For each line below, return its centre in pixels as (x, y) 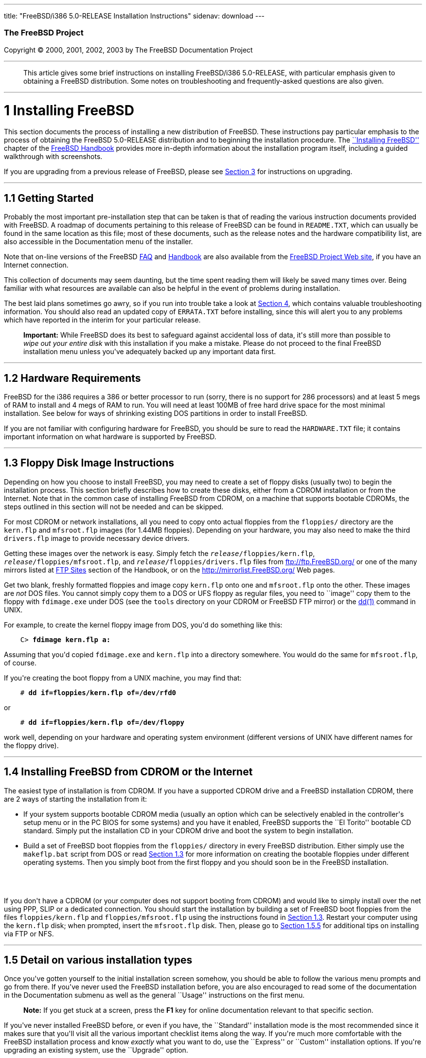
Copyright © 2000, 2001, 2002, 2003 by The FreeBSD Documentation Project (128, 50)
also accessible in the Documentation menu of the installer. (98, 242)
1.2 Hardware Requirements (72, 378)
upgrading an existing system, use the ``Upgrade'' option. (96, 1050)
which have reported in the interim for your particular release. (102, 320)
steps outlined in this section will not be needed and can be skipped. (114, 506)
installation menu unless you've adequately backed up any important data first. (150, 352)
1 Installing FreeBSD (69, 110)
